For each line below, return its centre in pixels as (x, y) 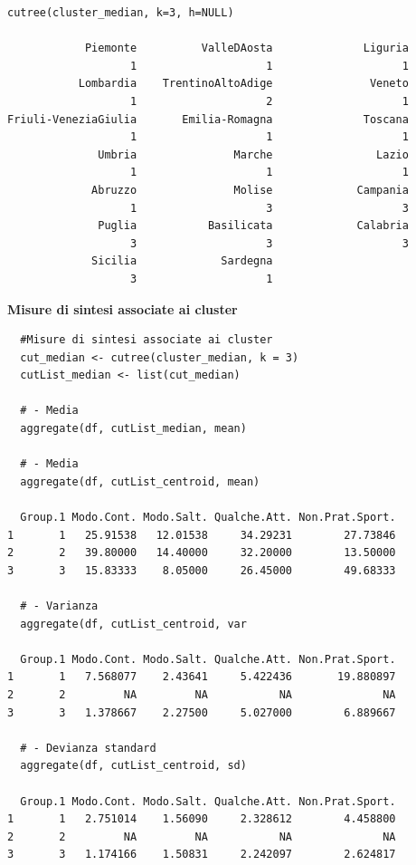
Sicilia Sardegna (182, 261)
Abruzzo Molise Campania (250, 190)
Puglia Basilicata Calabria (253, 226)
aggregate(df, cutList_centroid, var (133, 624)
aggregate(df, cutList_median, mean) (133, 429)
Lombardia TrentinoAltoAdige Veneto (243, 84)
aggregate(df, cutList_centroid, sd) (133, 766)
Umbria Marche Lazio (253, 154)
